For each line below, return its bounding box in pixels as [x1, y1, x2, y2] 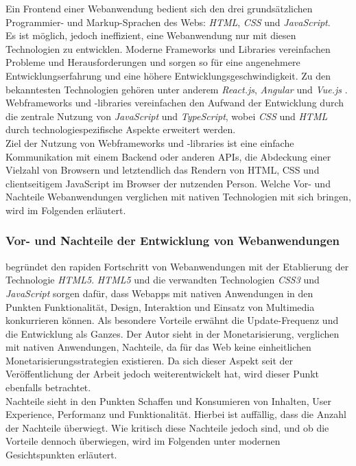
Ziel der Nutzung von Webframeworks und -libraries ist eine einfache [5, 135, 294, 150]
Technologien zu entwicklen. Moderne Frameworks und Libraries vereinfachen [5, 41, 331, 56]
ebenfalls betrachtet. [5, 380, 91, 395]
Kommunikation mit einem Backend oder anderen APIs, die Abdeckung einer [5, 149, 331, 163]
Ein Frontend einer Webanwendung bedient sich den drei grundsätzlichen [5, 1, 313, 15]
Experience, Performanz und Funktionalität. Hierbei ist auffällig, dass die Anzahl [5, 407, 346, 421]
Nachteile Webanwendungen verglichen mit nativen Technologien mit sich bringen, [5, 189, 351, 204]
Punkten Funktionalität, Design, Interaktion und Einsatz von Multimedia [5, 299, 315, 314]
